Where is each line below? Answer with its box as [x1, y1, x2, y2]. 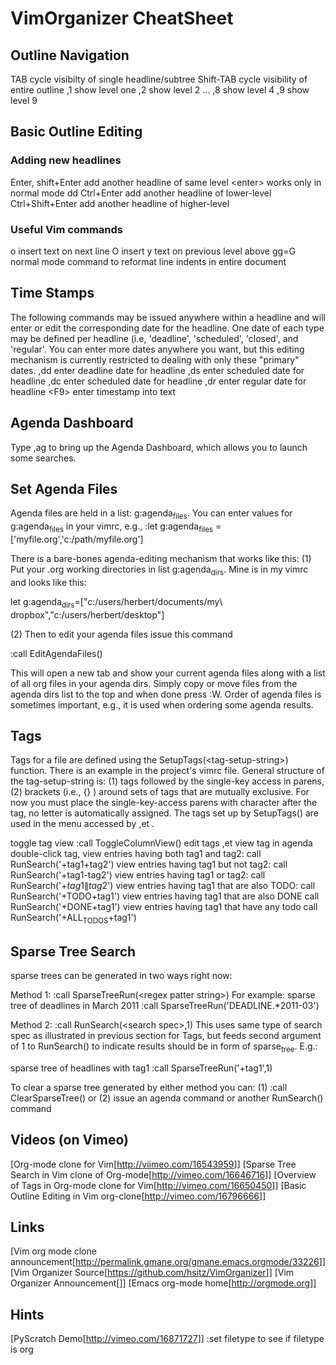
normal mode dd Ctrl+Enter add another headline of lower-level [10, 187, 272, 199]
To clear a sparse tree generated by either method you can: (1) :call [10, 1081, 288, 1093]
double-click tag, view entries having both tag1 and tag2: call [10, 848, 262, 860]
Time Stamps [10, 285, 95, 302]
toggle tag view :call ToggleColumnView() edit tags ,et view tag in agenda [10, 837, 313, 849]
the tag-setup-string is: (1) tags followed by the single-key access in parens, [10, 775, 325, 787]
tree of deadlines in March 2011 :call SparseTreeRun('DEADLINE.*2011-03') [10, 1000, 320, 1012]
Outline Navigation [10, 47, 130, 64]
